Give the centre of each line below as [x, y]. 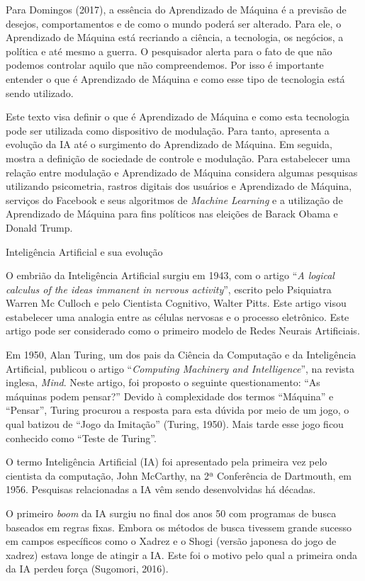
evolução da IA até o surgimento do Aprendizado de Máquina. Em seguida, [169, 144]
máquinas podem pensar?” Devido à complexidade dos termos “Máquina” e [170, 396]
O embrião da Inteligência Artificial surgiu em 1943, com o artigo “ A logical [170, 275]
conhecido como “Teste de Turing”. [81, 438]
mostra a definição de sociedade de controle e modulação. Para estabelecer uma [178, 158]
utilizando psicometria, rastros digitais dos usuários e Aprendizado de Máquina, [179, 186]
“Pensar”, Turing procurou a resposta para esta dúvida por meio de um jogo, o [178, 410]
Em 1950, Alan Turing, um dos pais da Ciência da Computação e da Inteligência [181, 355]
